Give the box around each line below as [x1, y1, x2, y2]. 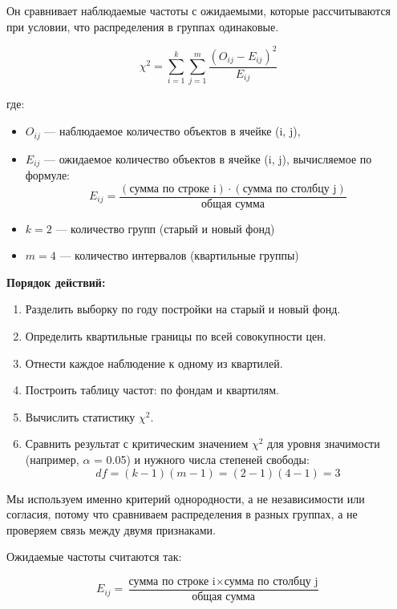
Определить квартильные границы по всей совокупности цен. [25, 327, 326, 344]
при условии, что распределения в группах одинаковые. [6, 18, 279, 34]
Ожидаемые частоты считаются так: [6, 548, 182, 565]
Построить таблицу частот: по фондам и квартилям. [25, 381, 279, 398]
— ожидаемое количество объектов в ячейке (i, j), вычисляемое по [44, 150, 372, 167]
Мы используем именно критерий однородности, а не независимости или [6, 490, 365, 506]
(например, [25, 450, 79, 467]
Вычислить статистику [25, 408, 136, 425]
